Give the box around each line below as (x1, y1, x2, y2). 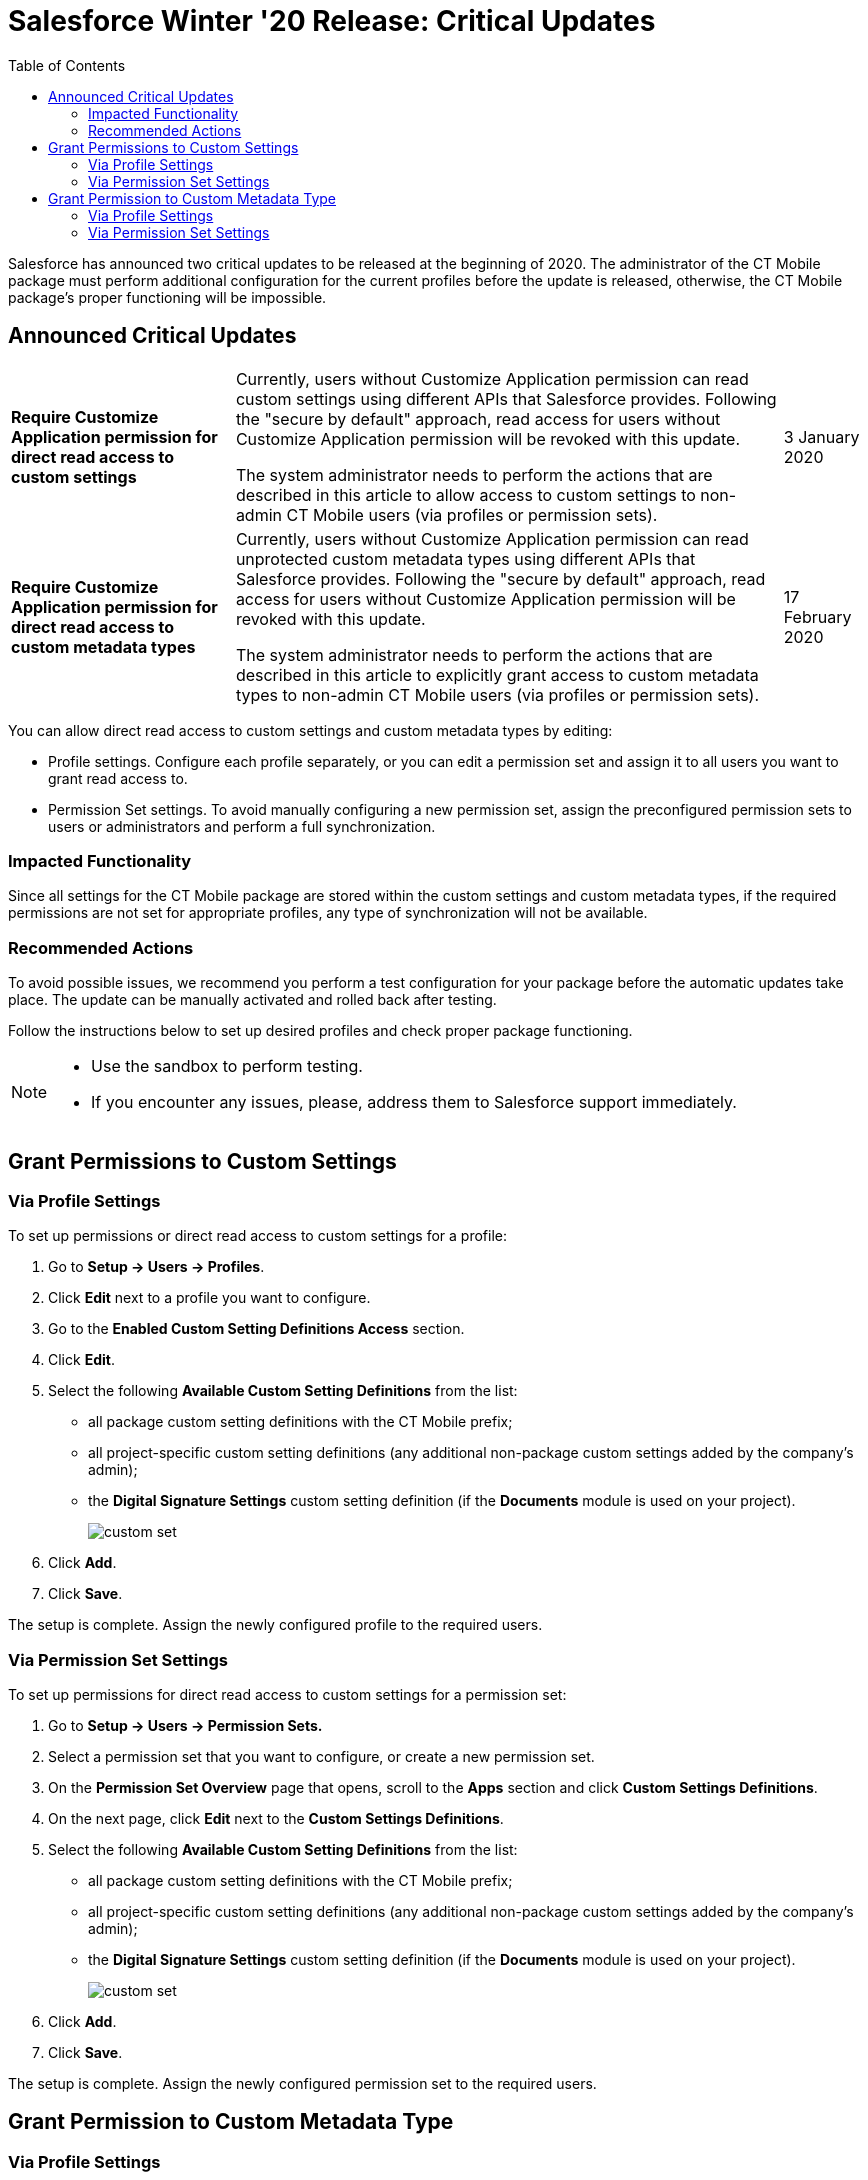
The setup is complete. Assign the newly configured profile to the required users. (8, 1616, 543, 1634)
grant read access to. (48, 769, 188, 787)
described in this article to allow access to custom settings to (235, 484, 696, 505)
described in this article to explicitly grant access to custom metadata (235, 664, 759, 685)
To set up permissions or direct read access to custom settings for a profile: (8, 1227, 508, 1245)
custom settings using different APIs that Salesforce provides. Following (235, 388, 777, 409)
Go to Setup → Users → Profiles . (48, 1258, 265, 1276)
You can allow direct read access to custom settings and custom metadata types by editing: (8, 721, 613, 739)
